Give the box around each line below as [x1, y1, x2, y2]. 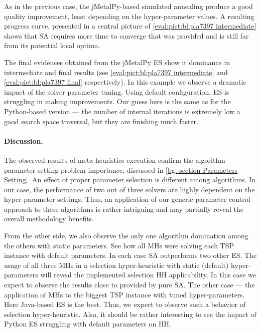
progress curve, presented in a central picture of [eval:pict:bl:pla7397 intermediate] [4, 21, 256, 31]
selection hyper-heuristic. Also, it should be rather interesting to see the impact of [4, 308, 256, 319]
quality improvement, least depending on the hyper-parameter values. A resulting [4, 11, 254, 21]
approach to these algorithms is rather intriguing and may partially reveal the [4, 203, 243, 214]
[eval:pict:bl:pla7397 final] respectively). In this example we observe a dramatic [4, 77, 246, 87]
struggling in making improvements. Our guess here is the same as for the [4, 96, 231, 107]
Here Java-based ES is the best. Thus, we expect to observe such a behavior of [4, 299, 246, 309]
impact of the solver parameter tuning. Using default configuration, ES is [4, 86, 229, 97]
